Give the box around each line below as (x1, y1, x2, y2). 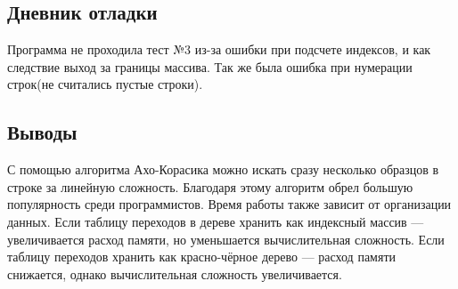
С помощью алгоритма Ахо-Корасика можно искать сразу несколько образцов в (7, 160, 439, 179)
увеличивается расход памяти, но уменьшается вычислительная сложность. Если (7, 229, 445, 248)
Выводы (7, 118, 78, 146)
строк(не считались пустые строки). (7, 75, 203, 93)
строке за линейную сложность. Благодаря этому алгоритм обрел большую (7, 177, 413, 196)
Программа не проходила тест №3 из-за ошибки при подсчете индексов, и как (7, 40, 431, 59)
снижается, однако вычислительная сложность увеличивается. (7, 264, 342, 283)
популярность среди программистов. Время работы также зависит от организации (7, 195, 452, 213)
